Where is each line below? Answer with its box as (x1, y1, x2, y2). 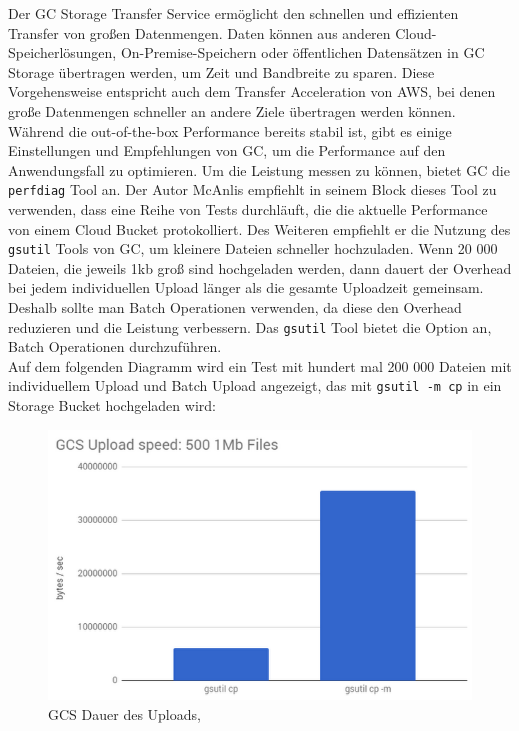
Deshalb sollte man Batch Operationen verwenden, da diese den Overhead (8, 297, 462, 318)
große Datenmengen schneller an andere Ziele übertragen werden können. (8, 100, 456, 121)
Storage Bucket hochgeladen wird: (8, 395, 216, 416)
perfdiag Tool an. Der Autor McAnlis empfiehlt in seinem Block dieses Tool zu (8, 179, 497, 200)
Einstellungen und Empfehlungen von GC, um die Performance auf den (8, 140, 446, 161)
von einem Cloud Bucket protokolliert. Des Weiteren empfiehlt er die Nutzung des (8, 218, 511, 239)
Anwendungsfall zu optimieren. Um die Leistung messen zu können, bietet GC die (8, 159, 510, 180)
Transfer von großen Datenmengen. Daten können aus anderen (8, 22, 391, 43)
